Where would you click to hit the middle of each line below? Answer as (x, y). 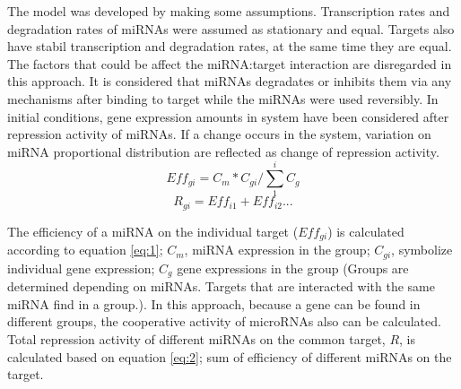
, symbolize (422, 250)
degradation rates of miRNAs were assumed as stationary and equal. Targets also (231, 28)
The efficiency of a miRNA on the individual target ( (153, 231)
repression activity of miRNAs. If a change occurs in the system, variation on (219, 134)
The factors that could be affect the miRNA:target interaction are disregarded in (230, 63)
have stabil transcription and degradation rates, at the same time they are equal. (230, 46)
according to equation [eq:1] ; (85, 250)
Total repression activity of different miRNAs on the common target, (196, 339)
